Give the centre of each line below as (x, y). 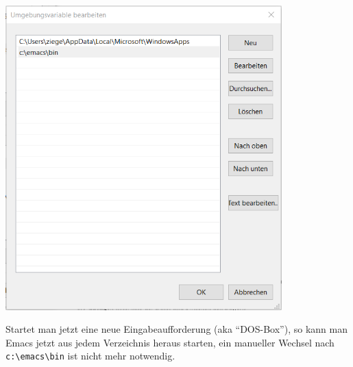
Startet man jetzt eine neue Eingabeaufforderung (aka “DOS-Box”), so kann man (176, 329)
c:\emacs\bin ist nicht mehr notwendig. (90, 356)
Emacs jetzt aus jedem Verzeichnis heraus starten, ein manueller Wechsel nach (170, 342)
